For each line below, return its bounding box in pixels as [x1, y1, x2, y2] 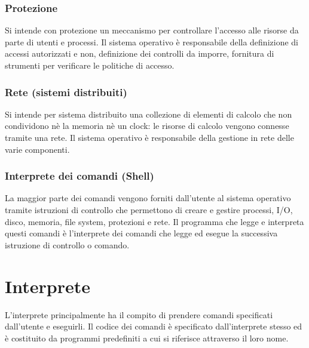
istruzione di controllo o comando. [5, 238, 130, 251]
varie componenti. [5, 143, 70, 155]
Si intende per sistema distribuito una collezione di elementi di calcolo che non [5, 107, 292, 120]
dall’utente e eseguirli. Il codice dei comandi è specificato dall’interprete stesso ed [5, 320, 302, 332]
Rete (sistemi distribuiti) [5, 84, 127, 99]
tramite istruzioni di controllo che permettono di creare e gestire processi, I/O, [5, 204, 293, 215]
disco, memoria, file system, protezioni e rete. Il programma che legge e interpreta [5, 215, 304, 227]
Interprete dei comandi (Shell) [5, 168, 154, 183]
